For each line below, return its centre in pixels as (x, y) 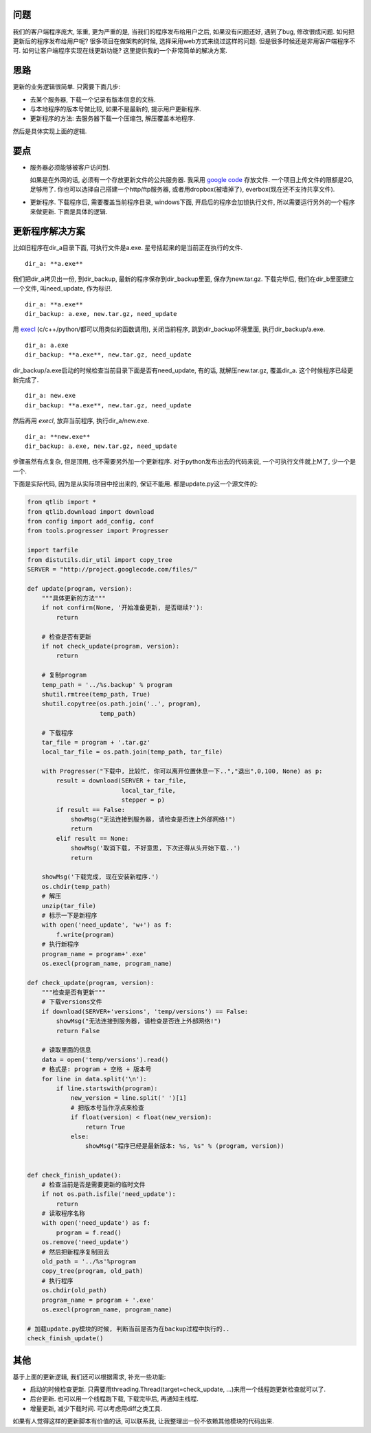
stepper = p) (143, 800)
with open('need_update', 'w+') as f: (107, 925)
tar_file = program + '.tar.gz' (96, 742)
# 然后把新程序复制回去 (76, 1252)
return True (105, 1127)
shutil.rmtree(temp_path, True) (96, 694)
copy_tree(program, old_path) (92, 1271)
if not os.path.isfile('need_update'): (109, 1194)
